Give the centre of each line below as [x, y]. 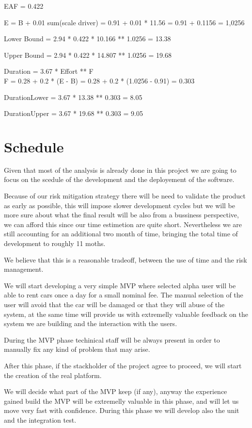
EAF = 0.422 [24, 6]
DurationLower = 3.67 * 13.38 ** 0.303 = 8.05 [73, 97]
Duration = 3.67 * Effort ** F [49, 71]
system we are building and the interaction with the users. [91, 323]
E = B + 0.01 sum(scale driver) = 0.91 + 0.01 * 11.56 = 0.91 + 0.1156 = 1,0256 [124, 22]
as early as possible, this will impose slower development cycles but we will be [120, 205]
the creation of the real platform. [53, 375]
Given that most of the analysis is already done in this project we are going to [120, 170]
